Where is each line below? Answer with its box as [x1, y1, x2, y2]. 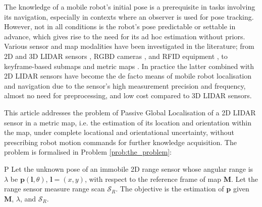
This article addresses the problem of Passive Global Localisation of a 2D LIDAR [4, 107, 256, 117]
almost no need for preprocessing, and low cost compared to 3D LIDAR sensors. [4, 90, 252, 101]
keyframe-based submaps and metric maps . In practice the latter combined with [4, 60, 254, 71]
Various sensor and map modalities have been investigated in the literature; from [4, 41, 254, 51]
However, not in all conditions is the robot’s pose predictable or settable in [4, 21, 236, 32]
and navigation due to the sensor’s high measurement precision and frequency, [4, 80, 246, 91]
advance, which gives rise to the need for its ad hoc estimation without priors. [4, 31, 245, 41]
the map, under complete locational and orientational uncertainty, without [4, 127, 234, 137]
